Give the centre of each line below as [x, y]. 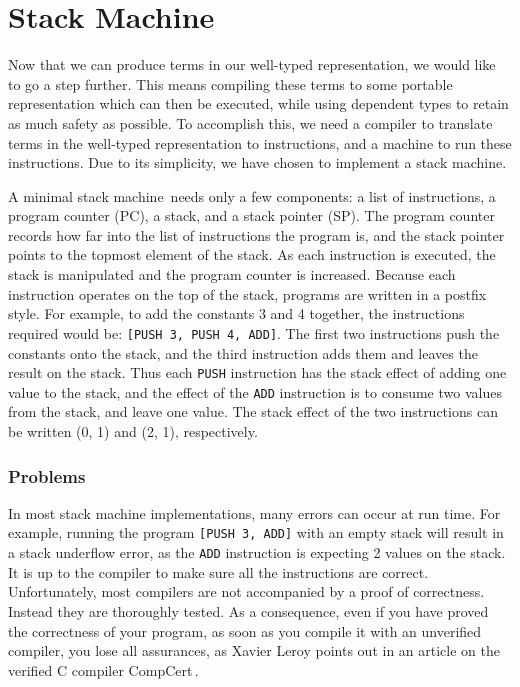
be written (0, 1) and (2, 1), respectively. [133, 431]
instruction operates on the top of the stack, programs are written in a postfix [247, 293]
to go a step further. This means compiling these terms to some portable [230, 83]
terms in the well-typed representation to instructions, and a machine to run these [260, 142]
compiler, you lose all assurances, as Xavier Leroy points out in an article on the [254, 650]
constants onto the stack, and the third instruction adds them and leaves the [243, 352]
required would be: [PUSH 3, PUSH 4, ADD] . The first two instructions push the [254, 332]
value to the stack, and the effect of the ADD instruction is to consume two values [255, 391]
